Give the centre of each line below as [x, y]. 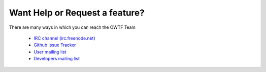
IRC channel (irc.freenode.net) [65, 38]
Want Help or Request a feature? [77, 13]
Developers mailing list [57, 59]
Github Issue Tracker [55, 45]
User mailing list [50, 52]
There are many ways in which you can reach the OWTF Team [72, 27]
